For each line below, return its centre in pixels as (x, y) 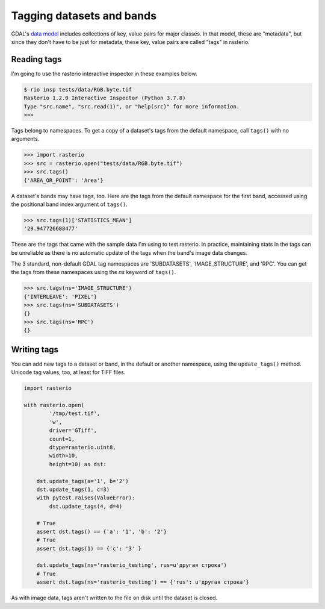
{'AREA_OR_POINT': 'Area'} (63, 180)
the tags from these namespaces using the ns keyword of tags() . (94, 272)
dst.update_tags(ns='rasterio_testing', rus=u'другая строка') (132, 565)
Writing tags (35, 349)
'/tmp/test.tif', (75, 414)
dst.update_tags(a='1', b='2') (82, 481)
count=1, (62, 439)
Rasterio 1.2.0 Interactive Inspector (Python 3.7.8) (105, 98)
